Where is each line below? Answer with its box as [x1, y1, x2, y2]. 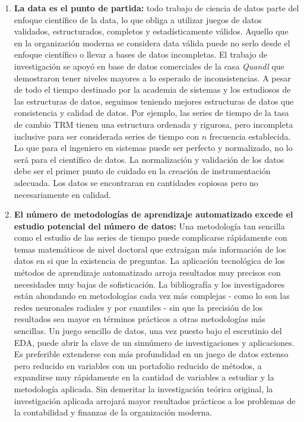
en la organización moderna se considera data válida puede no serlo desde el [14, 36, 290, 49]
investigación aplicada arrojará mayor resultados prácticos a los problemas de [14, 394, 296, 407]
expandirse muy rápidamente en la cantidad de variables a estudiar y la [14, 371, 274, 383]
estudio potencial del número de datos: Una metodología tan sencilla [14, 219, 285, 232]
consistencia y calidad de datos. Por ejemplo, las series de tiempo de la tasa [14, 106, 289, 119]
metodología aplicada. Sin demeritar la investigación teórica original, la [14, 383, 273, 395]
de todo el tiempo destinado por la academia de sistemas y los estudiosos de [14, 83, 291, 96]
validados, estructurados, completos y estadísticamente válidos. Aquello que [14, 25, 289, 37]
